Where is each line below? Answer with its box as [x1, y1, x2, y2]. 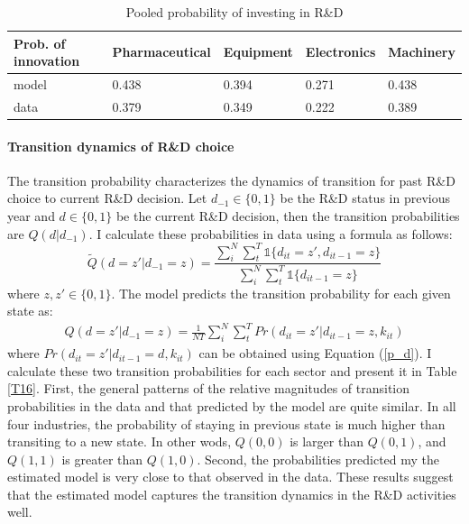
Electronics [305, 42, 376, 61]
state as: [7, 301, 53, 320]
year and [7, 206, 55, 225]
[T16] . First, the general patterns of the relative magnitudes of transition [7, 379, 410, 398]
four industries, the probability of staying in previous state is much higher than [7, 414, 446, 433]
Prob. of [14, 33, 66, 52]
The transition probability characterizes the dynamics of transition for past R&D [7, 170, 455, 189]
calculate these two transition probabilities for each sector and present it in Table [7, 361, 457, 380]
